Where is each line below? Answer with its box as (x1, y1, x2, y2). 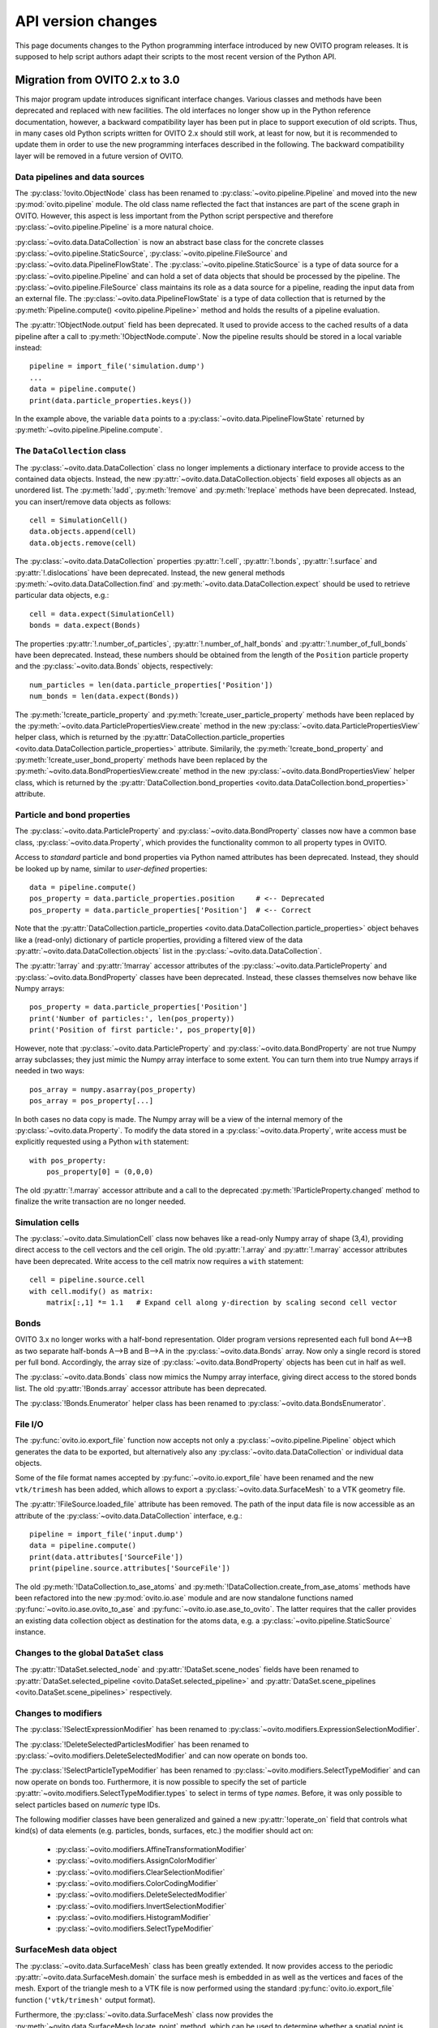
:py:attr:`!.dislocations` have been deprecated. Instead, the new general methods (15, 568, 286, 578)
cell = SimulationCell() (29, 516, 128, 525)
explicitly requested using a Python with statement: (15, 1136, 190, 1147)
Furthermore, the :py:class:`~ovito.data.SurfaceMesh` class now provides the (15, 2010, 273, 2020)
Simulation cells (15, 1217, 80, 1228)
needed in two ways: (15, 1066, 85, 1076)
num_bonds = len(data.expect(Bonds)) (29, 692, 180, 701)
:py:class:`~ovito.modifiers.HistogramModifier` (55, 1913, 211, 1923)
